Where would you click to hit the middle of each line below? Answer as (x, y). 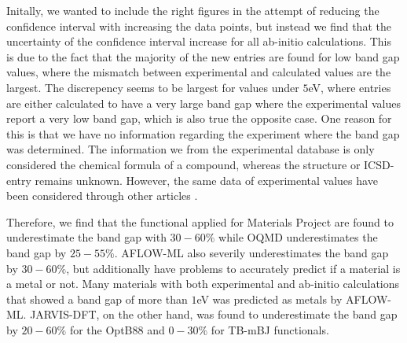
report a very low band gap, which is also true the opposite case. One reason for (199, 118)
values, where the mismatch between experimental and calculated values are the (199, 72)
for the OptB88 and (117, 329)
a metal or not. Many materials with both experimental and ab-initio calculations (203, 284)
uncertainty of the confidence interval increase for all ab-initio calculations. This (199, 41)
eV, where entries (350, 87)
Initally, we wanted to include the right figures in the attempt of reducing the (193, 10)
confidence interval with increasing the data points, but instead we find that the (199, 26)
